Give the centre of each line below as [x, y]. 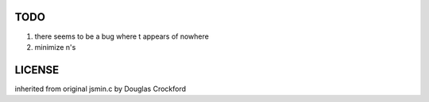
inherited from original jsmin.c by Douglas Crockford [100, 89]
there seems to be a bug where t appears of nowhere [122, 36]
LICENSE [37, 70]
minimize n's [55, 47]
